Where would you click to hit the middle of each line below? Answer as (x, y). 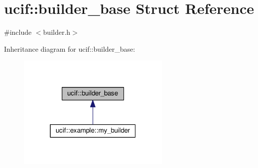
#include (18, 32)
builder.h (57, 32)
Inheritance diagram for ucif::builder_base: (70, 48)
